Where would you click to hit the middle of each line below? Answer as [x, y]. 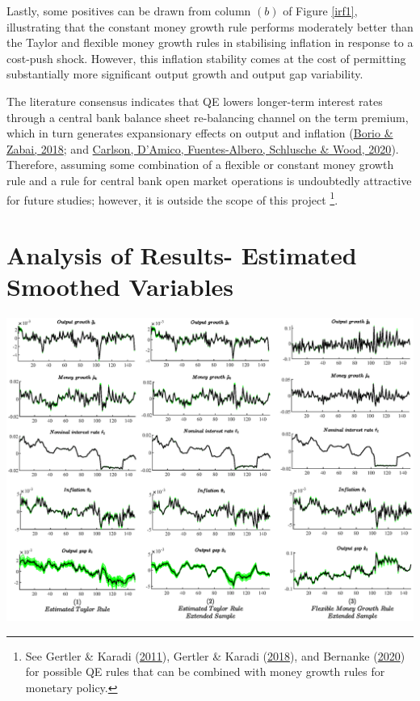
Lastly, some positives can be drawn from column [129, 11]
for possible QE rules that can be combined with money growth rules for [205, 671]
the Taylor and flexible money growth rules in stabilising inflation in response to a [210, 42]
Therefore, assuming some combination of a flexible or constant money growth [200, 165]
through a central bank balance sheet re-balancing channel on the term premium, [208, 117]
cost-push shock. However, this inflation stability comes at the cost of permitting [206, 58]
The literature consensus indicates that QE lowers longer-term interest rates [195, 101]
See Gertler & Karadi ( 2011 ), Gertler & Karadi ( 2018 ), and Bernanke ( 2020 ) [215, 655]
